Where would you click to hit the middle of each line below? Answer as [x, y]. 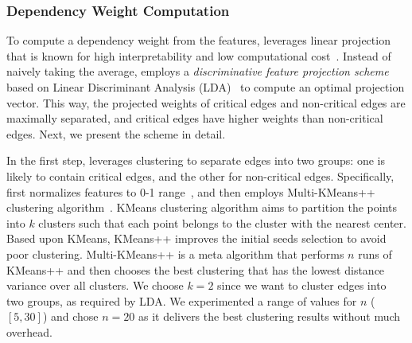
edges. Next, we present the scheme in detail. [116, 133]
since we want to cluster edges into [302, 285]
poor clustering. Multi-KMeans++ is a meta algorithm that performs [175, 253]
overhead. [29, 331]
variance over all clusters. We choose [95, 285]
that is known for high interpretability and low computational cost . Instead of [199, 55]
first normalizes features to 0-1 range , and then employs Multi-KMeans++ [191, 191]
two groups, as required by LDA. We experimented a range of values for [182, 300]
